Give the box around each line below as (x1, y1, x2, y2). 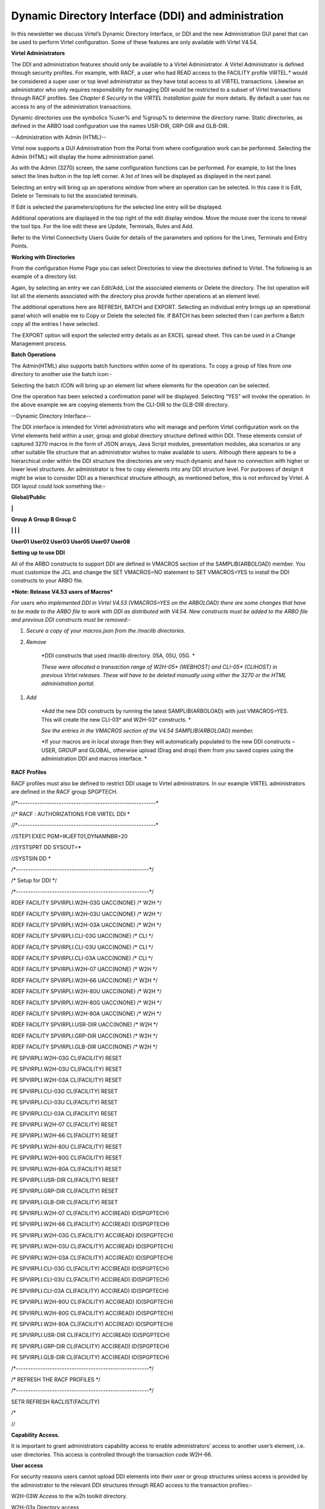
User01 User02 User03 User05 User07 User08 (11, 538, 131, 545)
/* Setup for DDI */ (11, 877, 57, 884)
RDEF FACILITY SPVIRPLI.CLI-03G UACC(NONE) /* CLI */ (11, 933, 153, 940)
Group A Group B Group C (11, 516, 76, 523)
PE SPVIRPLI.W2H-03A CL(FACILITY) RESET (11, 1076, 122, 1083)
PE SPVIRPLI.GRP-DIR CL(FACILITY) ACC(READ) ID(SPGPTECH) (11, 1342, 170, 1350)
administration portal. (41, 680, 95, 688)
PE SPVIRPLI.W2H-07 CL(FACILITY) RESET (11, 1120, 118, 1128)
